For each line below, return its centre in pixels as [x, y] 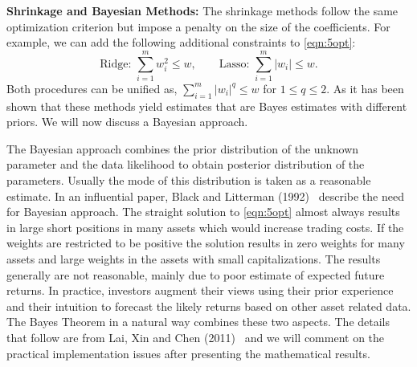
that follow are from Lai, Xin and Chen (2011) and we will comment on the [196, 338]
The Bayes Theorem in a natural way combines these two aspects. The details [198, 322]
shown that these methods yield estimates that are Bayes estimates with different [207, 106]
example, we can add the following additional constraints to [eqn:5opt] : [181, 42]
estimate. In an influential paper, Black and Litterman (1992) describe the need [205, 196]
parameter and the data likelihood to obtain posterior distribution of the [186, 164]
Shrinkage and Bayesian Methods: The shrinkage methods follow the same [202, 10]
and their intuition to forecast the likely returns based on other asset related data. [209, 306]
